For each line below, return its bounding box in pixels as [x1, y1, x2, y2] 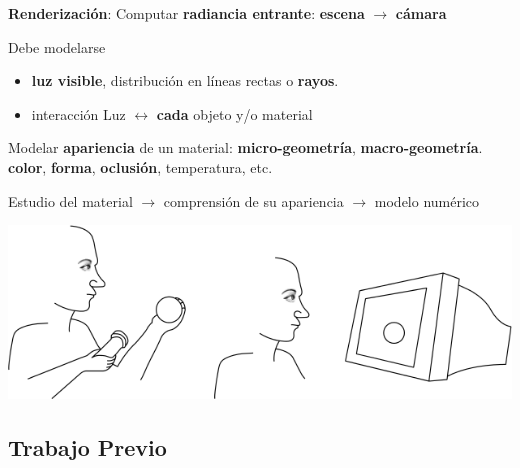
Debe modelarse [8, 36, 106, 57]
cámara [395, 3, 447, 23]
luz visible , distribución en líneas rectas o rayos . [31, 70, 339, 91]
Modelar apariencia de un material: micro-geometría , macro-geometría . [8, 137, 483, 158]
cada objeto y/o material [156, 103, 313, 124]
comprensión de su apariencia [163, 190, 344, 211]
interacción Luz [31, 103, 126, 124]
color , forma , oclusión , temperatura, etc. [8, 156, 273, 177]
